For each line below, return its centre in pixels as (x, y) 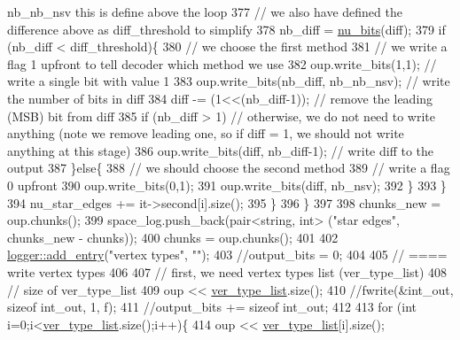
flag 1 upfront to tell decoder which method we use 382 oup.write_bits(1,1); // (222, 63)
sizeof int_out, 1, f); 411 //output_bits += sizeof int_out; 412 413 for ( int (212, 307)
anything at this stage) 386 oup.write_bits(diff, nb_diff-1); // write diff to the (221, 150)
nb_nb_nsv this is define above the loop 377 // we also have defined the (205, 12)
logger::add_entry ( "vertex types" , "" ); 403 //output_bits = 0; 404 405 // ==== (227, 255)
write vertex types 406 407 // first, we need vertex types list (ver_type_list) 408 (227, 271)
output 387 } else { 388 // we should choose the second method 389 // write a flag (229, 168)
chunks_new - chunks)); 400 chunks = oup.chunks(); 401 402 (173, 237)
